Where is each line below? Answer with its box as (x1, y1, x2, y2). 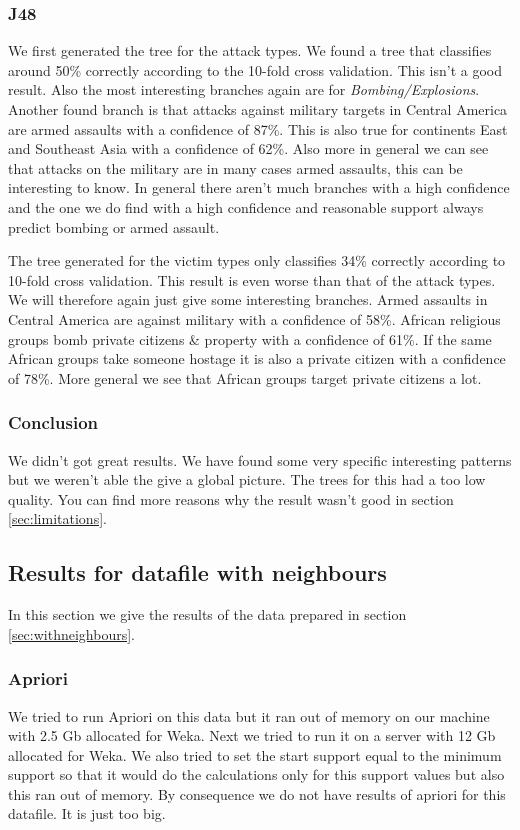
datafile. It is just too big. (8, 803, 166, 824)
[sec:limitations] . (8, 508, 107, 529)
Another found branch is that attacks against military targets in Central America (8, 99, 508, 119)
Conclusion (8, 410, 98, 435)
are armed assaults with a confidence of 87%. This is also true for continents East (8, 118, 508, 139)
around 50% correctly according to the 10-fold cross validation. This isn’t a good (8, 59, 503, 80)
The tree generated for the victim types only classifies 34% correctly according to (8, 250, 506, 271)
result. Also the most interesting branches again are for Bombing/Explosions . (8, 79, 480, 100)
